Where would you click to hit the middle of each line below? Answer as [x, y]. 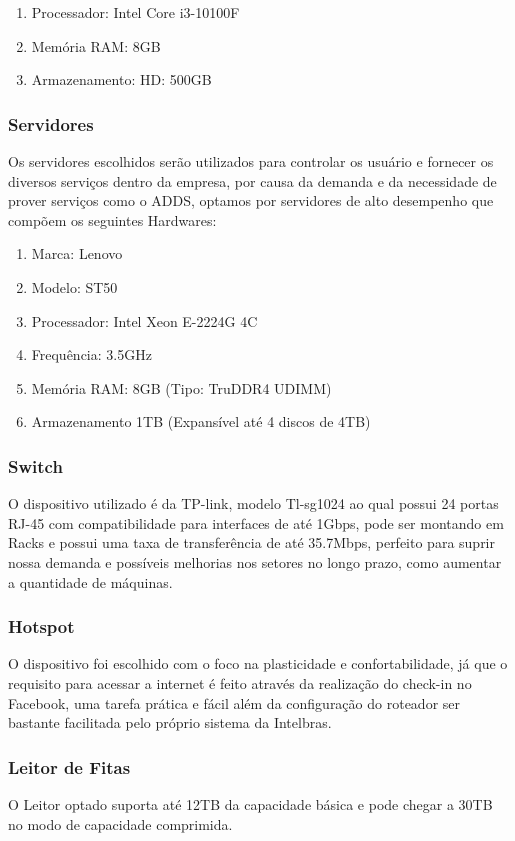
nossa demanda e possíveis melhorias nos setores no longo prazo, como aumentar [255, 561]
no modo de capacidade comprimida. [120, 823]
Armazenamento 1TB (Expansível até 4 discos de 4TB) [201, 421]
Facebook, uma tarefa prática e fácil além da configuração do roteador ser [234, 702]
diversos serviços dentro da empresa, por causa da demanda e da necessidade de [252, 180]
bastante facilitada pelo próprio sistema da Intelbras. [170, 722]
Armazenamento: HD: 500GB [121, 79]
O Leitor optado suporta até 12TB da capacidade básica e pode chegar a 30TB [250, 803]
